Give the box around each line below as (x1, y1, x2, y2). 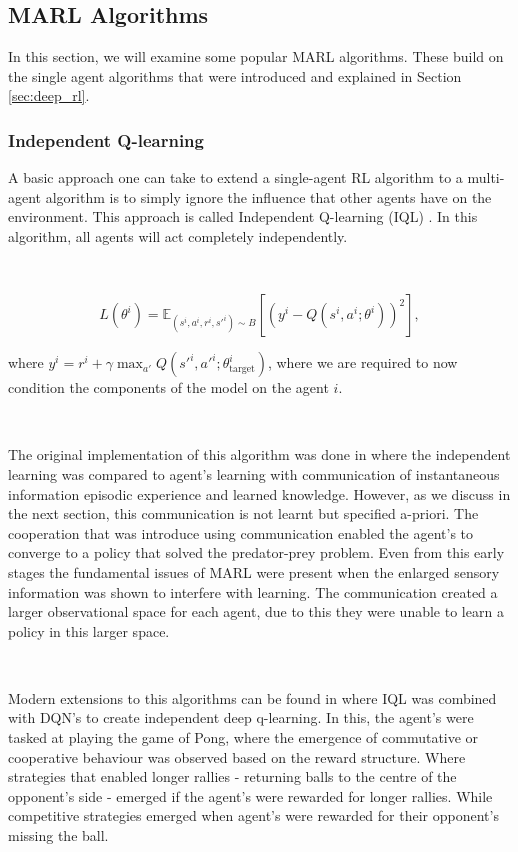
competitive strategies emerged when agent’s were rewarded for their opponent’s (8, 805, 499, 826)
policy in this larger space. (8, 620, 170, 641)
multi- (467, 167, 505, 188)
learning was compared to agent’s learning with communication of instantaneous (8, 463, 500, 484)
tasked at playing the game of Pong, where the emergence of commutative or (8, 727, 479, 748)
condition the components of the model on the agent (8, 377, 329, 398)
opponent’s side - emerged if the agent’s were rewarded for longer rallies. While (8, 785, 493, 806)
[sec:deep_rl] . (8, 85, 90, 106)
